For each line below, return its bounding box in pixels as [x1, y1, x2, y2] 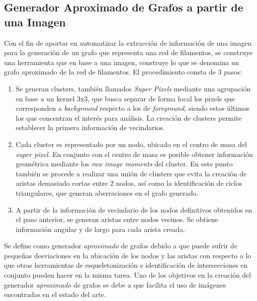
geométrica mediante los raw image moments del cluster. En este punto [15, 158, 233, 169]
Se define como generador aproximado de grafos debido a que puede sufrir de [4, 240, 238, 251]
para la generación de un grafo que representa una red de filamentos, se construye [4, 47, 253, 58]
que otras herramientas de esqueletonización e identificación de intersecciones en [4, 260, 248, 270]
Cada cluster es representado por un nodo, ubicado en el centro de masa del [15, 139, 247, 149]
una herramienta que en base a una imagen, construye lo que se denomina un [4, 57, 239, 67]
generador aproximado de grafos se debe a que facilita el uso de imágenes [4, 279, 226, 290]
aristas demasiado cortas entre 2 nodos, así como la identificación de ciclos [15, 178, 243, 188]
